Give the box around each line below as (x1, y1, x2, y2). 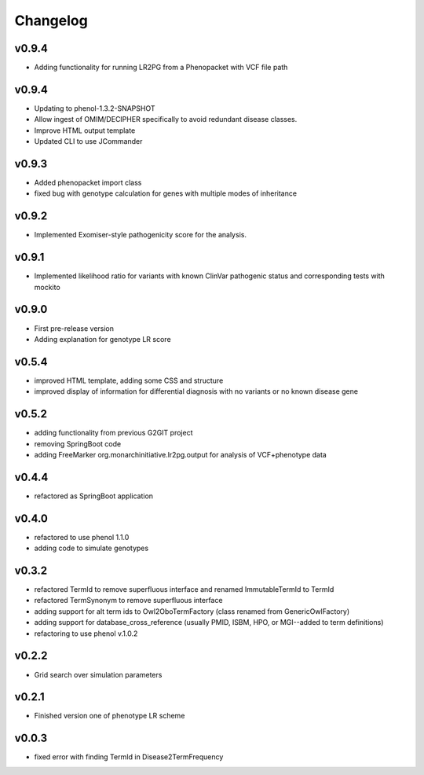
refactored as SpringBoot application (34, 491, 153, 501)
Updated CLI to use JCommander (34, 137, 143, 146)
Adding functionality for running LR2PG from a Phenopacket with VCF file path (34, 63, 288, 72)
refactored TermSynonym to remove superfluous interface (34, 596, 223, 605)
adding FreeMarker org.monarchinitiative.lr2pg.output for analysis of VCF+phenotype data (34, 450, 327, 459)
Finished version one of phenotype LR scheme (34, 711, 185, 721)
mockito (34, 282, 60, 292)
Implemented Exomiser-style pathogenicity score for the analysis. (34, 230, 247, 240)
